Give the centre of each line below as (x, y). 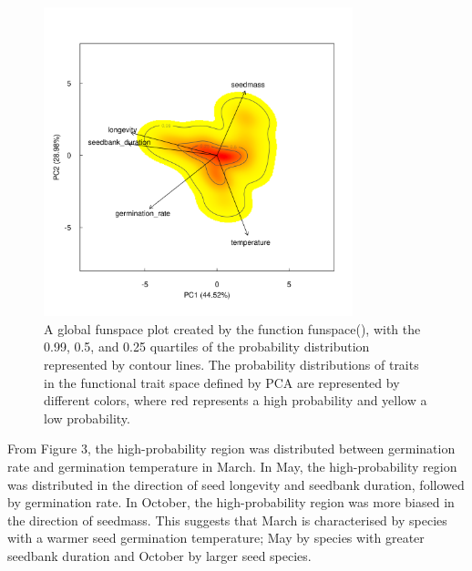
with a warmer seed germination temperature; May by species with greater (216, 538)
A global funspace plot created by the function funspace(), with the (232, 328)
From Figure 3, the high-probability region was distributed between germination (231, 449)
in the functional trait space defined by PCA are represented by (222, 382)
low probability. (87, 418)
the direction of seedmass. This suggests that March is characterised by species (227, 520)
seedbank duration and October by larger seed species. (159, 555)
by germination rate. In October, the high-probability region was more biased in (231, 502)
